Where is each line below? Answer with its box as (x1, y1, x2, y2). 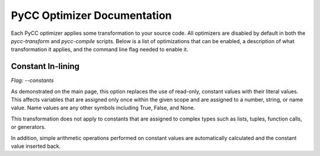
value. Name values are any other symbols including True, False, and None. (11, 104, 196, 112)
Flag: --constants (11, 77, 54, 84)
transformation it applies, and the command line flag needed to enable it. (11, 46, 189, 53)
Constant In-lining (11, 61, 80, 71)
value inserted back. (11, 142, 61, 149)
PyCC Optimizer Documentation (11, 9, 172, 22)
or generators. (11, 123, 46, 131)
